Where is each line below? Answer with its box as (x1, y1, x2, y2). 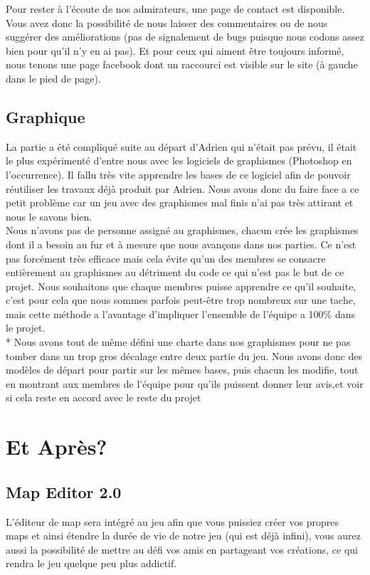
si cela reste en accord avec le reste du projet (6, 390, 201, 405)
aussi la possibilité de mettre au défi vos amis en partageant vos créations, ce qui (6, 542, 358, 556)
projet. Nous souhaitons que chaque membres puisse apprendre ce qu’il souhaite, (6, 278, 356, 293)
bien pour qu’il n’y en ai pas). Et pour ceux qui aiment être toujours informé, (6, 43, 344, 58)
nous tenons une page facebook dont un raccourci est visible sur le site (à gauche (6, 57, 358, 72)
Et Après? (6, 432, 107, 461)
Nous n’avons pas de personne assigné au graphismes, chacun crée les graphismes (6, 223, 359, 238)
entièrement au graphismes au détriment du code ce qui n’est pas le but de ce (6, 265, 344, 280)
